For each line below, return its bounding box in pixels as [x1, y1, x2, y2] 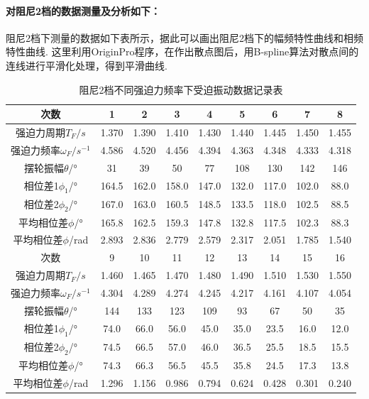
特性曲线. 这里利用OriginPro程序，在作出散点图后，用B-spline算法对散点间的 [6, 44, 359, 59]
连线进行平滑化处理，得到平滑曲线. [6, 58, 167, 72]
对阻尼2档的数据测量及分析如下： [6, 3, 161, 18]
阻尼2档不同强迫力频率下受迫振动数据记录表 [79, 82, 283, 97]
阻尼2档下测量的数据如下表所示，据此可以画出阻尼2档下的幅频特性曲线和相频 [6, 30, 363, 45]
